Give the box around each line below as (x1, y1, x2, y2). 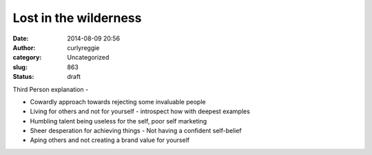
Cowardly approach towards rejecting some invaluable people (30, 97, 206, 106)
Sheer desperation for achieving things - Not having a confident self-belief (30, 127, 242, 135)
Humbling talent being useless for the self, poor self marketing (30, 117, 207, 125)
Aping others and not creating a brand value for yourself (30, 136, 189, 144)
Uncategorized (67, 53, 110, 62)
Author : (12, 43, 36, 51)
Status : (12, 73, 34, 81)
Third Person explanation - (12, 85, 89, 93)
